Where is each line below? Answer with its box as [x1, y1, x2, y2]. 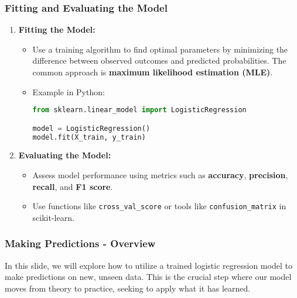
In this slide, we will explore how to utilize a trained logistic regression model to [5, 259, 292, 271]
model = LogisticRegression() [32, 124, 151, 133]
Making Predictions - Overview [5, 236, 156, 251]
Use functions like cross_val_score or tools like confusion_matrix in [32, 200, 286, 212]
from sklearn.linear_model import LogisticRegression [32, 106, 247, 115]
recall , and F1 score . [32, 180, 113, 192]
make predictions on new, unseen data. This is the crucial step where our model [5, 271, 292, 283]
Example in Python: [32, 85, 105, 98]
